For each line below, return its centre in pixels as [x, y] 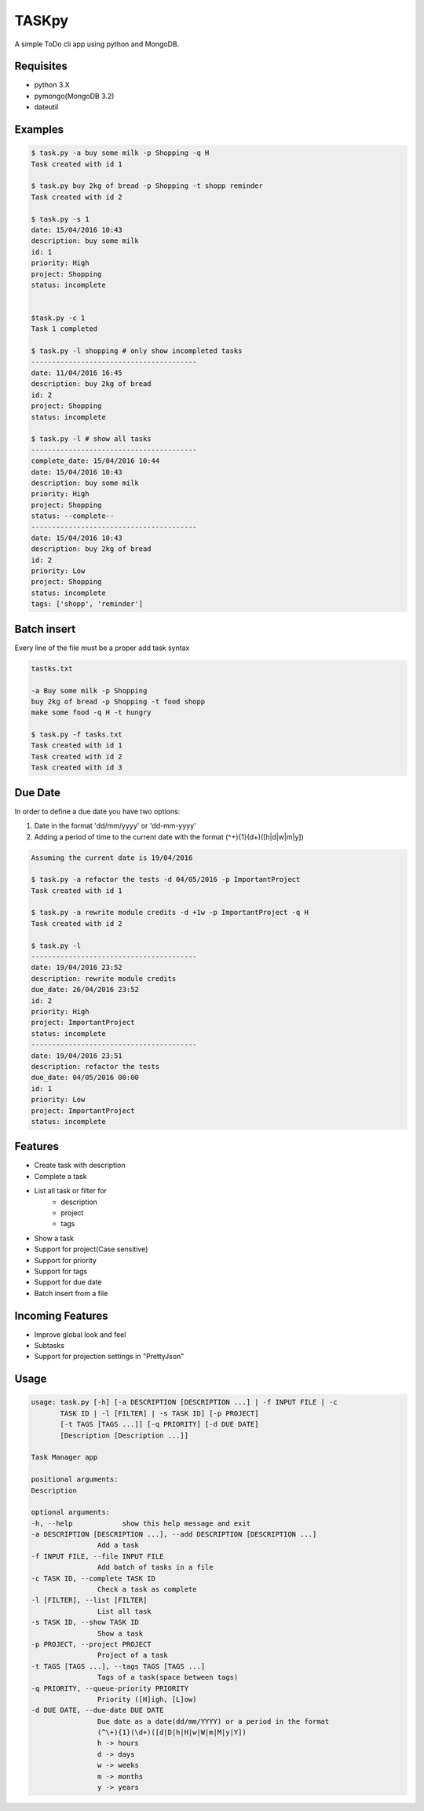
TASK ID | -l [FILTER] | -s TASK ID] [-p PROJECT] [159, 1413]
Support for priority [66, 1260]
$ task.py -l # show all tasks [91, 439]
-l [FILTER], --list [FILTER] [89, 1600]
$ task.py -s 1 [60, 219]
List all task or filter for [71, 1191]
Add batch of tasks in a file [155, 1567]
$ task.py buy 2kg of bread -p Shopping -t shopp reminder [147, 186]
